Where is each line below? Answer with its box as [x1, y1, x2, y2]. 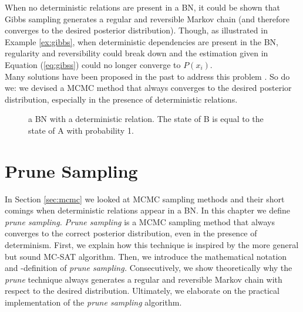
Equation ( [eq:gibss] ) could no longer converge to [5, 58, 181, 70]
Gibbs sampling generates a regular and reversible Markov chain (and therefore [5, 12, 289, 25]
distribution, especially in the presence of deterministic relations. [5, 93, 238, 105]
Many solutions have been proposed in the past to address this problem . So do [5, 70, 290, 82]
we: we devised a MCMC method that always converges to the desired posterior [5, 82, 292, 94]
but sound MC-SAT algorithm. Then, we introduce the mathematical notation [5, 250, 287, 262]
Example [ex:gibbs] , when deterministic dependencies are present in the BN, [5, 35, 278, 48]
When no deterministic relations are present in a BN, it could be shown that [5, 1, 280, 13]
